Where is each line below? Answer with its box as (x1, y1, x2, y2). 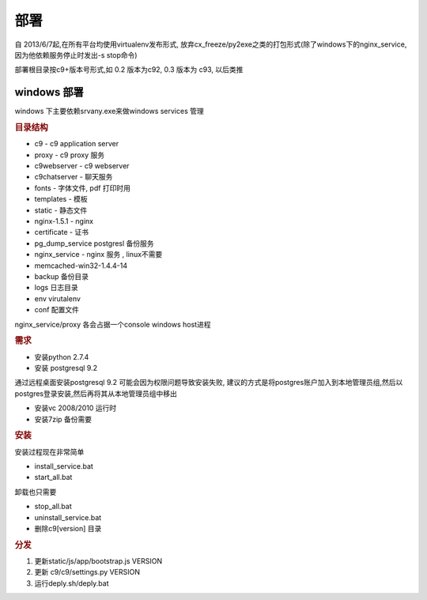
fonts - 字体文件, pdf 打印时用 (34, 183, 130, 193)
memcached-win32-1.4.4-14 (34, 261, 128, 270)
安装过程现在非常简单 (14, 447, 85, 456)
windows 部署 (14, 85, 85, 99)
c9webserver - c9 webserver (34, 161, 130, 171)
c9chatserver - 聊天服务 (34, 172, 113, 182)
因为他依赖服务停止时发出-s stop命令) (14, 50, 138, 59)
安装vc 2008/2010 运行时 (34, 403, 117, 413)
